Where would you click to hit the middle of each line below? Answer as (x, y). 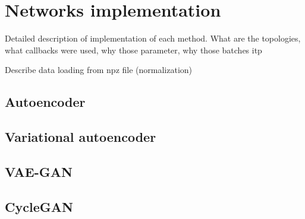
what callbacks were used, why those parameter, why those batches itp (133, 50)
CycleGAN (39, 206)
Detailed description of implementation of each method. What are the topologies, (153, 38)
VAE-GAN (39, 171)
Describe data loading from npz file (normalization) (99, 70)
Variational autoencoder (81, 137)
